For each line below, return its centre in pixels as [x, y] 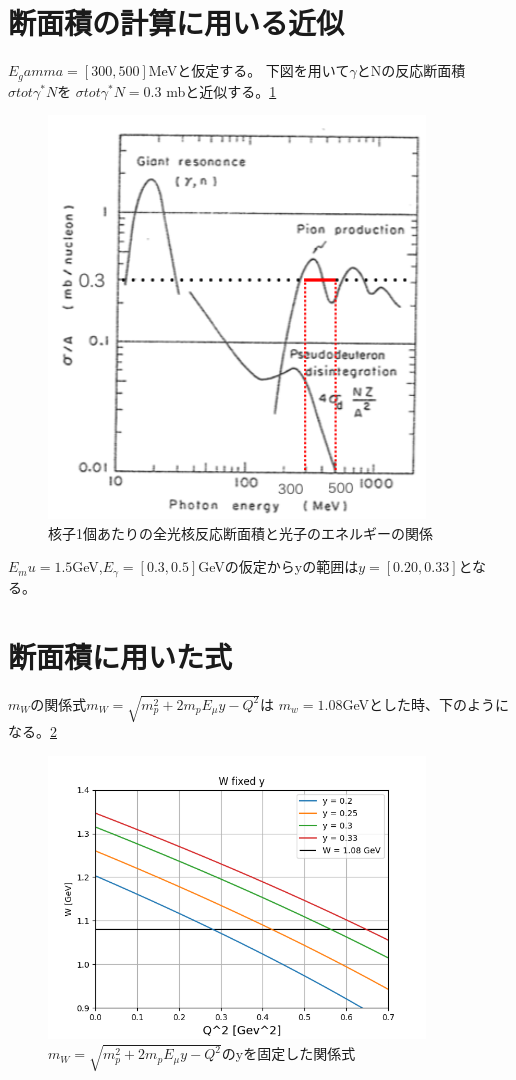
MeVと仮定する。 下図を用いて [249, 70]
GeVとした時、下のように [425, 703]
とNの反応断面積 [411, 70]
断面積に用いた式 [120, 655]
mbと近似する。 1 [221, 90]
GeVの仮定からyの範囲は [278, 566]
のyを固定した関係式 [288, 1053]
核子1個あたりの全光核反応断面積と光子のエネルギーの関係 [240, 532]
